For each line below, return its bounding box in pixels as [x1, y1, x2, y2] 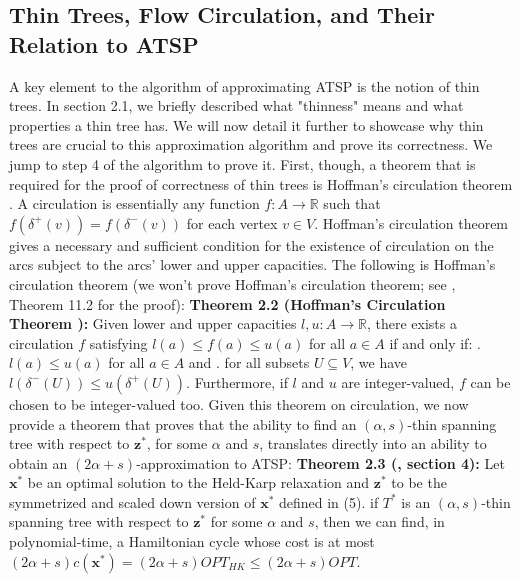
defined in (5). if [278, 491, 379, 512]
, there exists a [366, 313, 457, 334]
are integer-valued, [341, 371, 455, 392]
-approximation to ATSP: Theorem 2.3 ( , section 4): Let [136, 452, 505, 473]
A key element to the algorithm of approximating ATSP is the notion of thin [9, 75, 480, 96]
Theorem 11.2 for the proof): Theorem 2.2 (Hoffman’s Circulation [9, 293, 446, 314]
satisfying [89, 332, 148, 353]
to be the [391, 472, 447, 493]
